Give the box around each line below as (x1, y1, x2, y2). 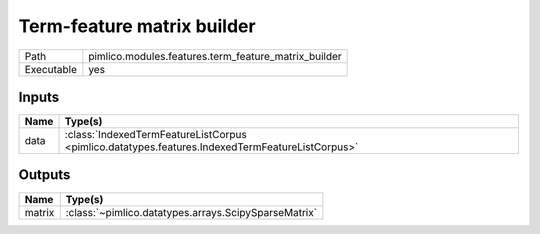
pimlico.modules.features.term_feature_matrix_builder (88, 49, 342, 63)
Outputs (18, 166, 71, 184)
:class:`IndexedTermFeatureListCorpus (64, 128, 247, 142)
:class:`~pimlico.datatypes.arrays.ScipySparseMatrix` (65, 205, 318, 219)
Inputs (18, 88, 60, 105)
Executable (24, 62, 77, 76)
